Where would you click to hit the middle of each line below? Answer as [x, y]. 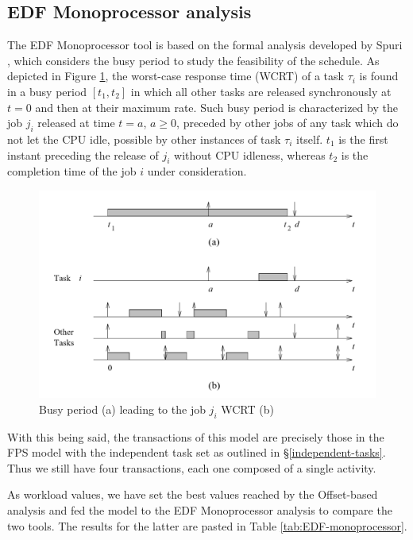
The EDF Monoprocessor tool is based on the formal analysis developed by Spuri [205, 45]
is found [379, 76]
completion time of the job [72, 171]
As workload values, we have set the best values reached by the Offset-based [193, 494]
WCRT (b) [247, 409]
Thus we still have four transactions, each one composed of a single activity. [192, 467]
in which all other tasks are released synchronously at [261, 91]
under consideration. [197, 171]
